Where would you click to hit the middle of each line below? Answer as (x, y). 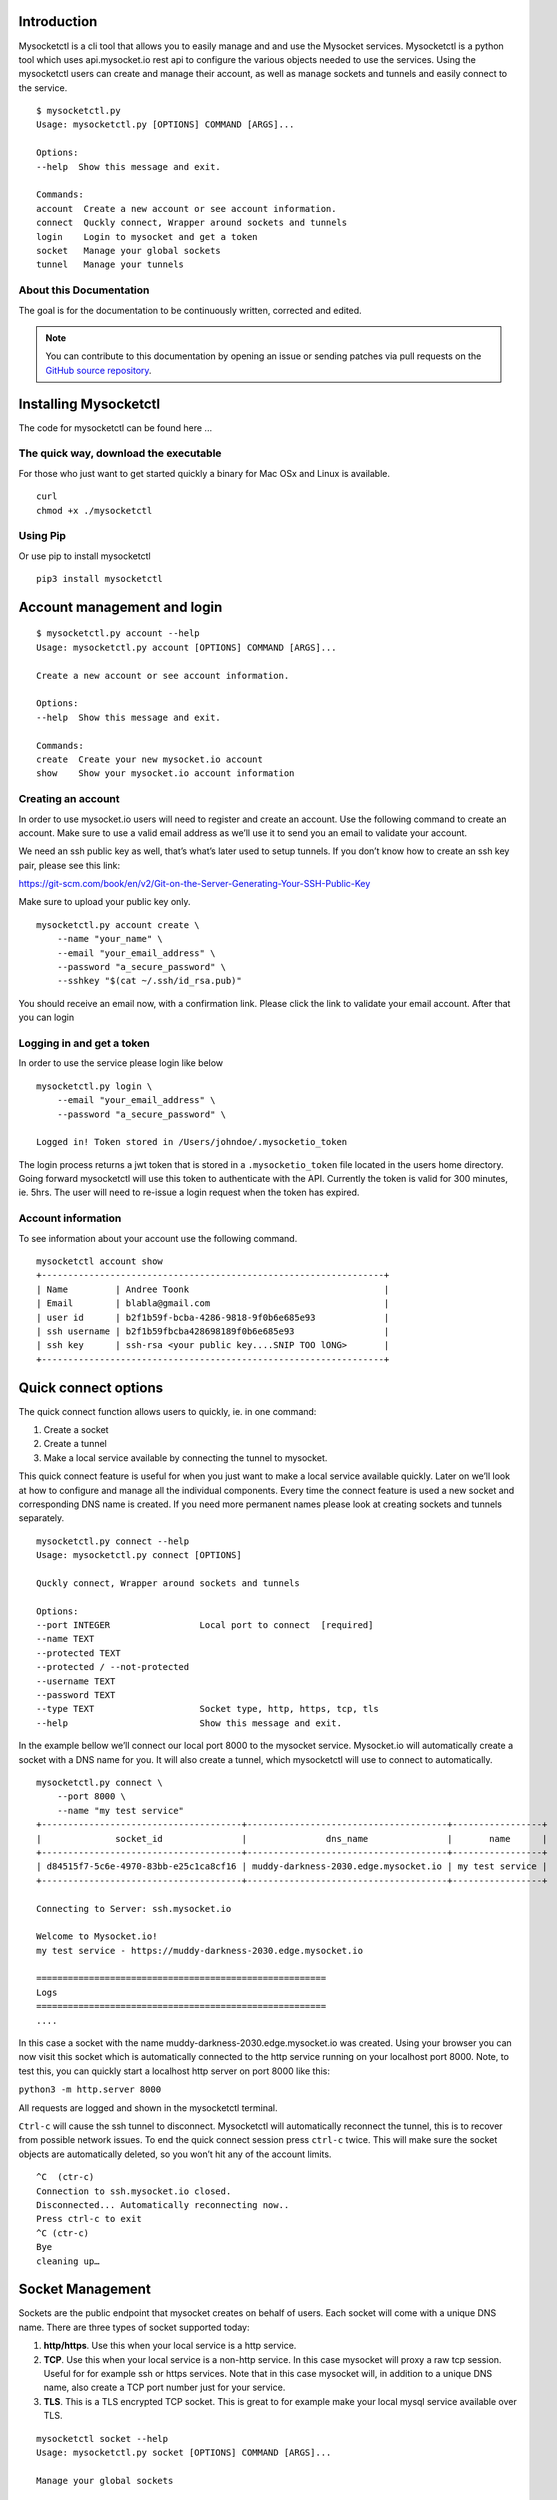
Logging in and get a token (84, 1043)
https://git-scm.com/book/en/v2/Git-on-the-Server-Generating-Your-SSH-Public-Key (194, 884)
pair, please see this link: (69, 865)
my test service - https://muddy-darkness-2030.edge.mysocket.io (200, 1950)
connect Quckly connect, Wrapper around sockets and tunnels (192, 223)
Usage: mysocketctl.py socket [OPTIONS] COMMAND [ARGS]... (184, 2452)
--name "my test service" (120, 1810)
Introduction (58, 21)
